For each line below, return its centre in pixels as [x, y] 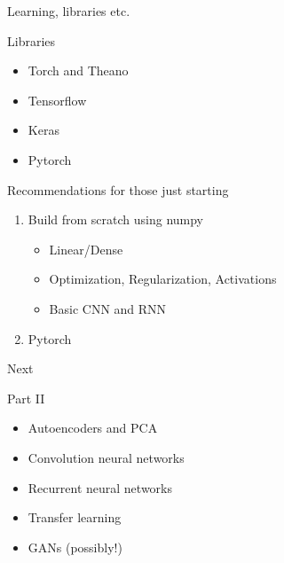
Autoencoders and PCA [93, 428]
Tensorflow [57, 100]
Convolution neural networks [106, 457]
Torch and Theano [78, 70]
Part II [26, 398]
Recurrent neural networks [100, 487]
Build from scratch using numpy [116, 219]
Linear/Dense [86, 249]
